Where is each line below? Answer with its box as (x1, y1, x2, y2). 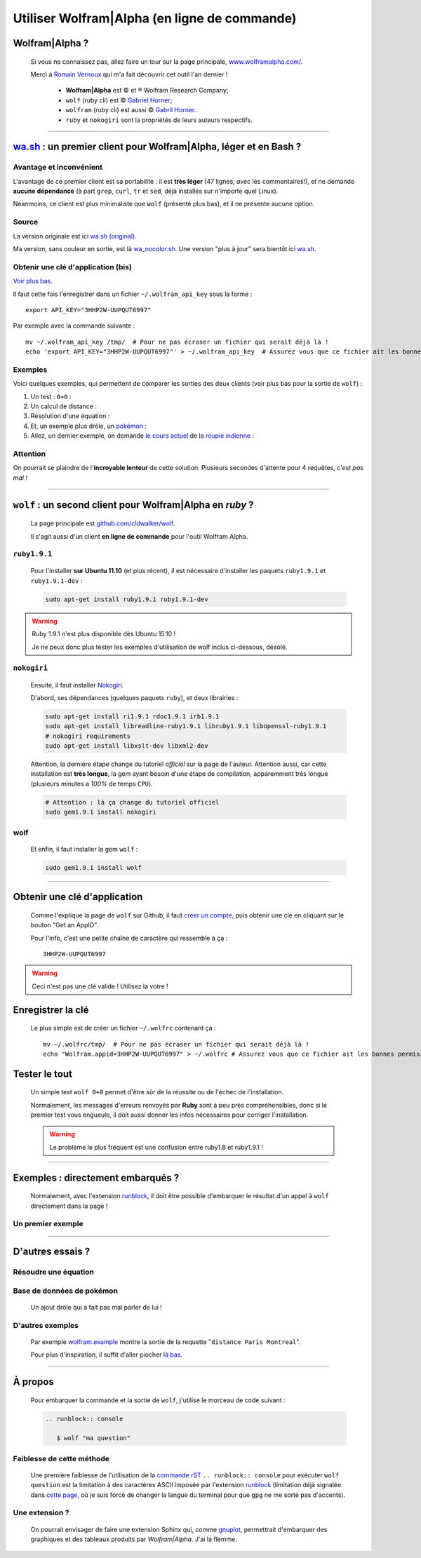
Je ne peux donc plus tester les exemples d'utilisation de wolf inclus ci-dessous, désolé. (32, 643, 288, 651)
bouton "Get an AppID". (30, 921, 99, 929)
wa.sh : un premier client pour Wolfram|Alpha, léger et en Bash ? (13, 141, 302, 153)
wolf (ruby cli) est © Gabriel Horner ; (65, 95, 173, 105)
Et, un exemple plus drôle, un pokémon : (30, 422, 147, 430)
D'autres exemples (13, 1320, 79, 1330)
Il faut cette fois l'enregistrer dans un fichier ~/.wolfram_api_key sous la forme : (13, 290, 253, 298)
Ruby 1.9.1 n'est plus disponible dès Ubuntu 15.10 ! (32, 630, 176, 638)
